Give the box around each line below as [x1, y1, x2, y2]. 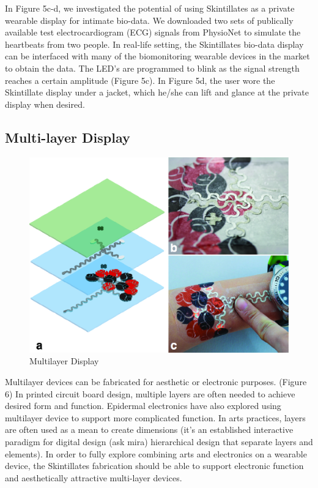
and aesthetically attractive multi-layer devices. [5, 471, 182, 484]
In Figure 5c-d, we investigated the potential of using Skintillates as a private [5, 2, 295, 14]
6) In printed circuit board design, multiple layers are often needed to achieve [5, 387, 295, 400]
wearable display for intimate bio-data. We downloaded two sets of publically [5, 13, 294, 26]
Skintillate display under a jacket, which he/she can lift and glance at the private [5, 86, 309, 99]
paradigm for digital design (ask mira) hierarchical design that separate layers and [5, 435, 313, 448]
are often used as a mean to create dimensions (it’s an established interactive [5, 423, 294, 436]
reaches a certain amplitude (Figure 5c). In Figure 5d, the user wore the [5, 73, 275, 86]
